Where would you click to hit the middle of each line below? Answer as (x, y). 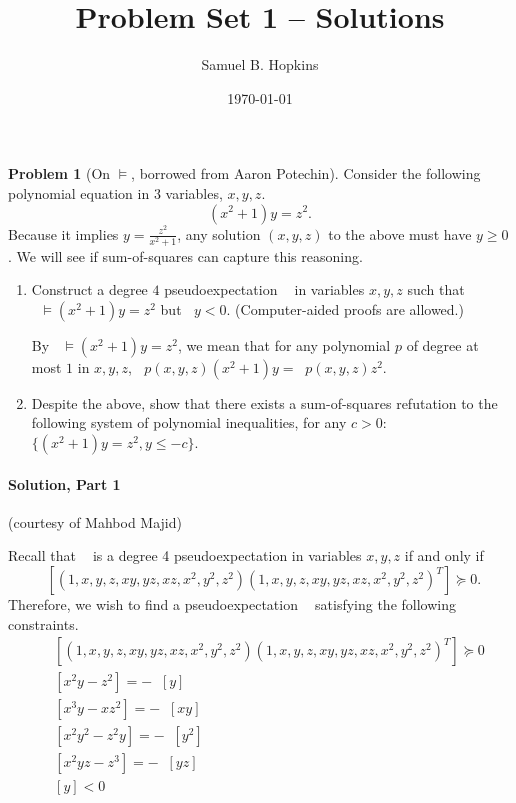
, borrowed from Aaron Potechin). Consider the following (306, 173)
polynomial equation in (79, 192)
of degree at (442, 344)
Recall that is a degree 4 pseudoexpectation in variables (185, 555)
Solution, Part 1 (64, 483)
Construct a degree (89, 289)
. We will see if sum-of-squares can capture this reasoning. (185, 255)
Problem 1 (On (59, 173)
